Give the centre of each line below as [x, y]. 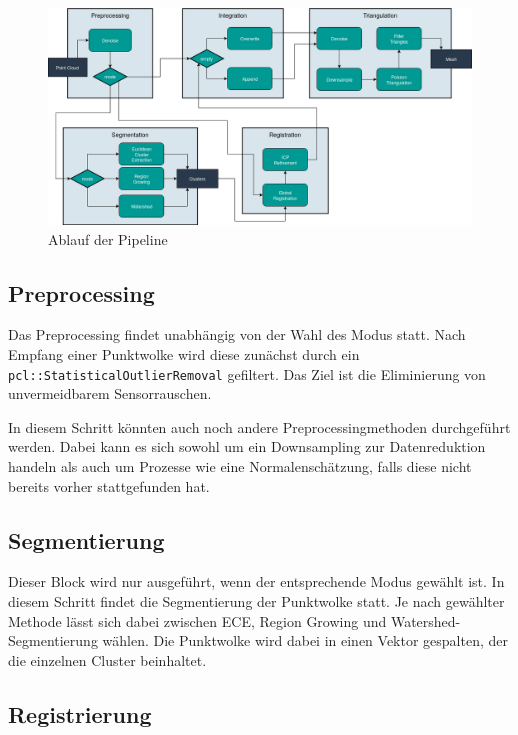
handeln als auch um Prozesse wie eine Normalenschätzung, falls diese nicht [240, 465]
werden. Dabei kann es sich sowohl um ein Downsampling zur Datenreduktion [247, 446]
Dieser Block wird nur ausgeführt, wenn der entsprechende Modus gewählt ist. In [256, 581]
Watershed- [425, 620]
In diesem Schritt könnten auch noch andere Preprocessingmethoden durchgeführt [259, 426]
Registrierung [80, 713]
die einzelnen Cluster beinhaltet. [107, 659]
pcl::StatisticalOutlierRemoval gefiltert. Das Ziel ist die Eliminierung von [247, 373]
